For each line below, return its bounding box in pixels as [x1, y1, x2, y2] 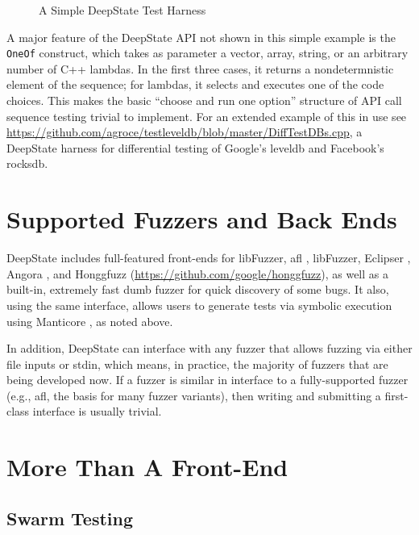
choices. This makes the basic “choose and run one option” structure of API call [6, 92, 402, 109]
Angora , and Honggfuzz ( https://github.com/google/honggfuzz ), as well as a [6, 265, 388, 282]
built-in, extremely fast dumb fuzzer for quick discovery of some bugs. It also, [6, 281, 389, 298]
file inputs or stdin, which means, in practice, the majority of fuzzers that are [6, 355, 388, 372]
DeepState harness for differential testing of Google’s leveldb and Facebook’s [6, 139, 384, 156]
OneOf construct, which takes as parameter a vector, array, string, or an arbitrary [6, 44, 409, 61]
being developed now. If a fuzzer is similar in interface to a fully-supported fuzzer [6, 371, 409, 388]
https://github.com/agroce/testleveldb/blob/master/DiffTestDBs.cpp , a [6, 123, 363, 140]
